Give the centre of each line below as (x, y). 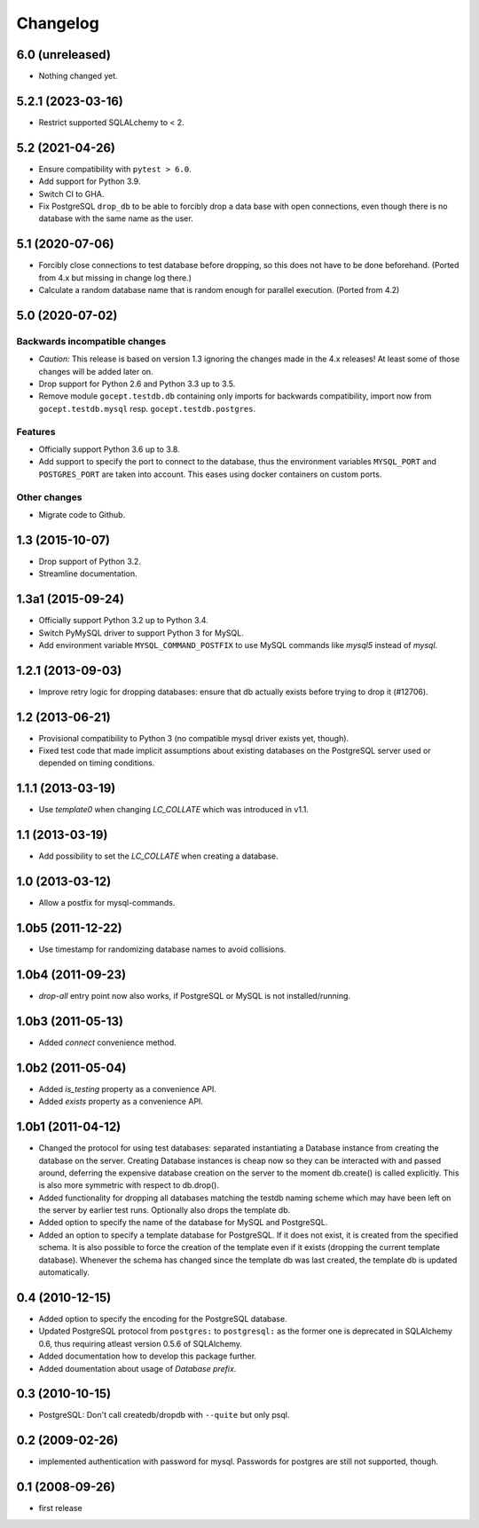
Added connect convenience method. (107, 1042)
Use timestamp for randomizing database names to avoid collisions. (162, 949)
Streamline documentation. (88, 574)
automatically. (64, 1272)
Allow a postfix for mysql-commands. (107, 903)
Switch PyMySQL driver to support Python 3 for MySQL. (141, 633)
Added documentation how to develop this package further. (148, 1356)
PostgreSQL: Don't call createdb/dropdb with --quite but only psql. (164, 1415)
